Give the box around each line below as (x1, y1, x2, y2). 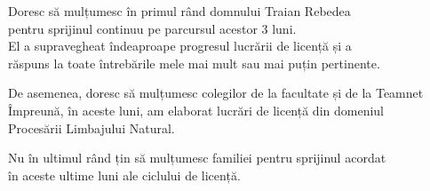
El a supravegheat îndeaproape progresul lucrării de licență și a (8, 36, 352, 55)
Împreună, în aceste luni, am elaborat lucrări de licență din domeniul (8, 100, 384, 119)
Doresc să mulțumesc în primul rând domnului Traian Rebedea (8, 2, 351, 20)
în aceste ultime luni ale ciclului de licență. (8, 165, 241, 184)
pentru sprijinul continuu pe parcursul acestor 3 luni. (8, 19, 297, 37)
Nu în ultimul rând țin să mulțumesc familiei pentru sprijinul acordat (8, 148, 386, 167)
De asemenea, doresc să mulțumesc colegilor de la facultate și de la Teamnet (8, 84, 424, 102)
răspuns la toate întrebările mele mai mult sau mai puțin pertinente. (8, 53, 380, 72)
